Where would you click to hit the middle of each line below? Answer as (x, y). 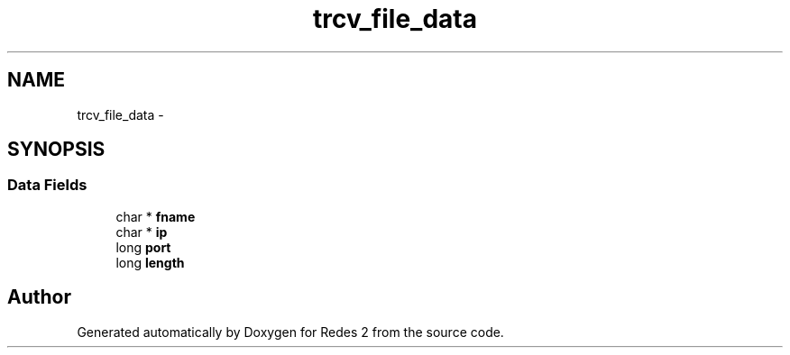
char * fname (156, 216)
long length (150, 262)
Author (39, 297)
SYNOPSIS (56, 150)
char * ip (142, 232)
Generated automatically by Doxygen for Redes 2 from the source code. (290, 332)
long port (143, 247)
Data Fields (47, 185)
